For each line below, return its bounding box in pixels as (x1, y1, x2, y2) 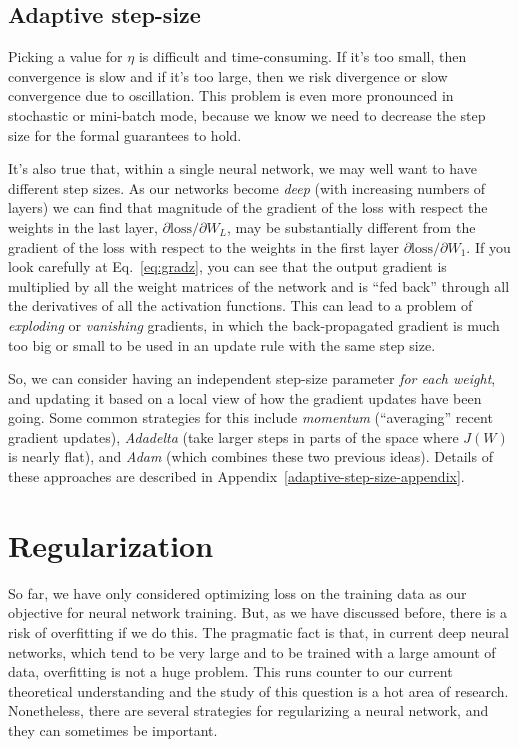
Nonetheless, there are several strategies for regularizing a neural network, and (8, 700, 489, 721)
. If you (466, 236, 511, 257)
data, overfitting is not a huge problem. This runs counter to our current (8, 661, 453, 682)
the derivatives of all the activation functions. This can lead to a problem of (8, 295, 473, 316)
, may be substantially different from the (227, 216, 476, 237)
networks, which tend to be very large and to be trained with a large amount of (8, 641, 496, 662)
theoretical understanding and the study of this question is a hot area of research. (8, 680, 509, 701)
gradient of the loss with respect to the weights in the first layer (8, 236, 399, 257)
